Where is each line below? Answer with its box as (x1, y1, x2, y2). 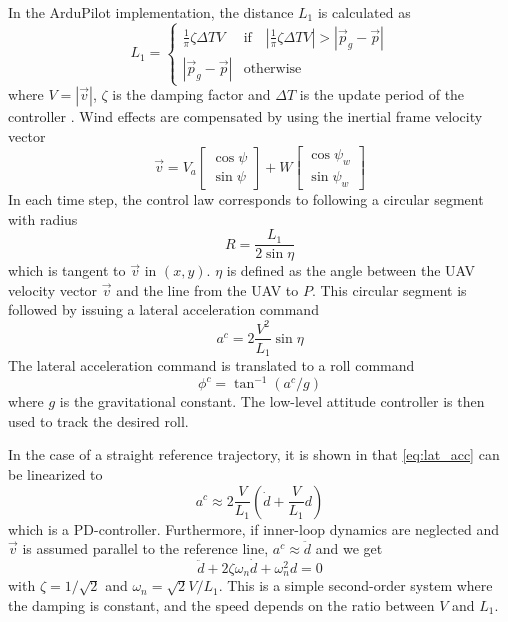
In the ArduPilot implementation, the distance (8, 2, 294, 22)
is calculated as (317, 2, 411, 22)
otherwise (243, 61, 302, 76)
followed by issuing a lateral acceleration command (8, 299, 319, 320)
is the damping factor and (112, 84, 271, 105)
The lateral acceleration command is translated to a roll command (8, 355, 415, 376)
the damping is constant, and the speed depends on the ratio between (8, 594, 435, 615)
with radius (8, 208, 78, 229)
